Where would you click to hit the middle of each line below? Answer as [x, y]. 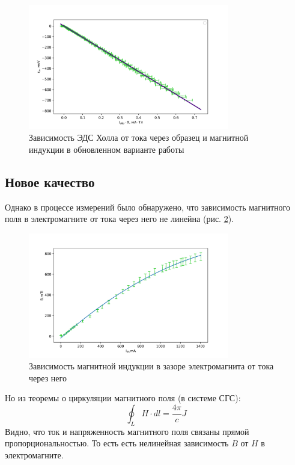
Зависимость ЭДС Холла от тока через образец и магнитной [139, 137]
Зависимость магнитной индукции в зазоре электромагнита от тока [151, 366]
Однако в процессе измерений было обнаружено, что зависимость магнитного [147, 207]
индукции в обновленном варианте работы [107, 149]
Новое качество [50, 181]
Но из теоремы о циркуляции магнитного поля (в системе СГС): [123, 398]
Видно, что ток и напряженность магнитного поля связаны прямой [127, 431]
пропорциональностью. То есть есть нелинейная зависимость [117, 443]
